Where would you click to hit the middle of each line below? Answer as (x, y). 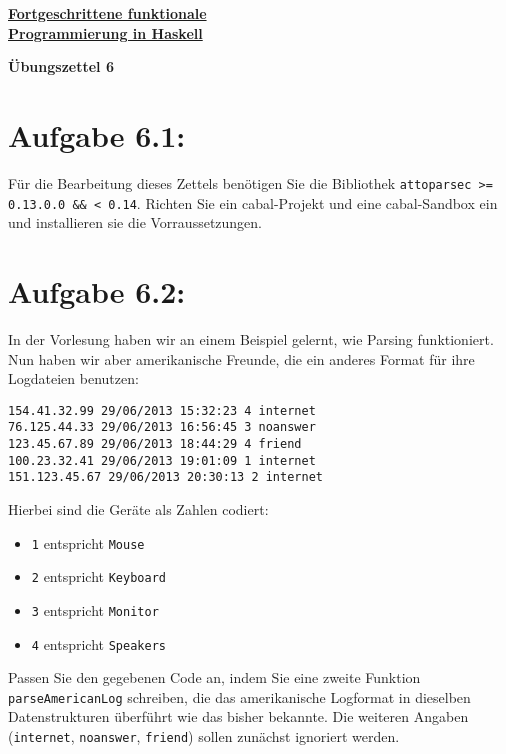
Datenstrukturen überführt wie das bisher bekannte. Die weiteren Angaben (238, 716)
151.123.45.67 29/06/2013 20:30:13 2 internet (165, 477)
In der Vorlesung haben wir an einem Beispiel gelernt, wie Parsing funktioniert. (251, 338)
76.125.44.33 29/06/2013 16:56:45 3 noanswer (162, 427)
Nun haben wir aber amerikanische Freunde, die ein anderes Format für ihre (241, 358)
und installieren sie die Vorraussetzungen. (135, 222)
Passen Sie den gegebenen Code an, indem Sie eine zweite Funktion (214, 677)
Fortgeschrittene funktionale (107, 13)
